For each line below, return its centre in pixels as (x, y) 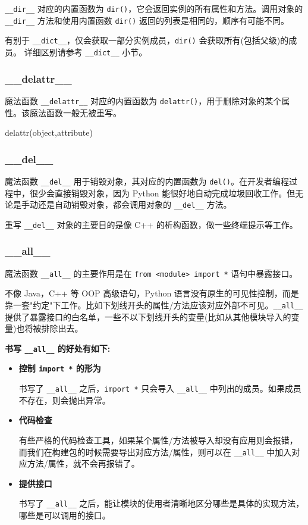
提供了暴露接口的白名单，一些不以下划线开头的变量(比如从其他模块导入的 (148, 316)
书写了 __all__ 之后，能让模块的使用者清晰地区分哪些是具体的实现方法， (161, 503)
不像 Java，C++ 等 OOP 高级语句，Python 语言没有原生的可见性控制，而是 (152, 293)
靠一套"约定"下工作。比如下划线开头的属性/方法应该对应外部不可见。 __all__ (154, 304)
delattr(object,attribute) (49, 132)
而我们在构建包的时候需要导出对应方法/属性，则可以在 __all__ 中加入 (155, 451)
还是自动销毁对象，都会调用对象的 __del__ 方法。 (135, 204)
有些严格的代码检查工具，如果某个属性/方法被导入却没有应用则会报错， (158, 440)
